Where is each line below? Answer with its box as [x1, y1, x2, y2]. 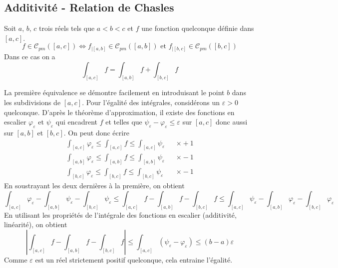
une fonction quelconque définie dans [141, 23, 254, 33]
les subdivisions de [4, 97, 61, 107]
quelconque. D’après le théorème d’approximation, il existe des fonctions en [4, 107, 235, 117]
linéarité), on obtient [4, 219, 67, 230]
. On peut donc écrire [63, 127, 129, 137]
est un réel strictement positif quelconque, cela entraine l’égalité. [35, 254, 233, 265]
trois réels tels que [39, 23, 95, 33]
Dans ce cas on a [4, 51, 55, 61]
